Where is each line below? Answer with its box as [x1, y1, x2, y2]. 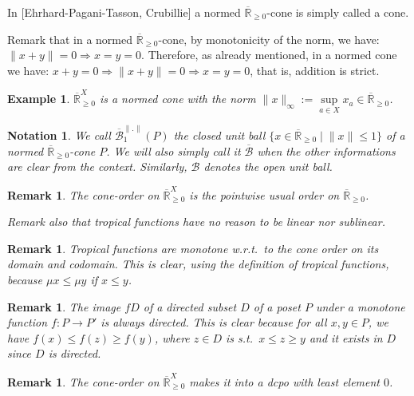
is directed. [48, 345, 101, 362]
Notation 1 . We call [7, 127, 111, 144]
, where [154, 329, 190, 346]
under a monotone [315, 298, 405, 315]
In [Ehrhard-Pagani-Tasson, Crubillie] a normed [7, 4, 241, 20]
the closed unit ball [173, 127, 266, 144]
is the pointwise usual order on [189, 186, 340, 203]
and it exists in [309, 329, 383, 346]
